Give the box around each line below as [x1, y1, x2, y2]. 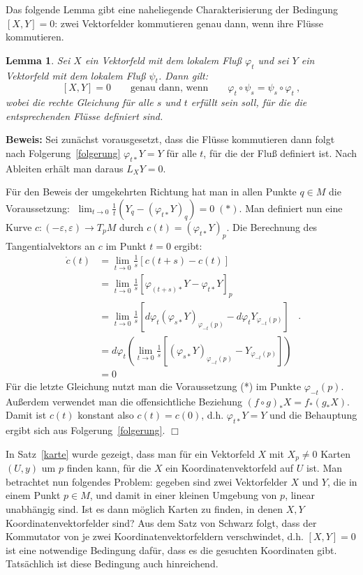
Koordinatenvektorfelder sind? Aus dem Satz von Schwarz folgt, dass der [6, 515, 317, 530]
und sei [258, 52, 289, 67]
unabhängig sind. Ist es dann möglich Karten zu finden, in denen [6, 502, 283, 516]
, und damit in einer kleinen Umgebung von [89, 488, 277, 502]
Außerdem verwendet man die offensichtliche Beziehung [6, 394, 243, 408]
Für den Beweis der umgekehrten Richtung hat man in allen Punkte [6, 184, 297, 199]
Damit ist [6, 408, 47, 422]
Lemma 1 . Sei [6, 52, 71, 67]
